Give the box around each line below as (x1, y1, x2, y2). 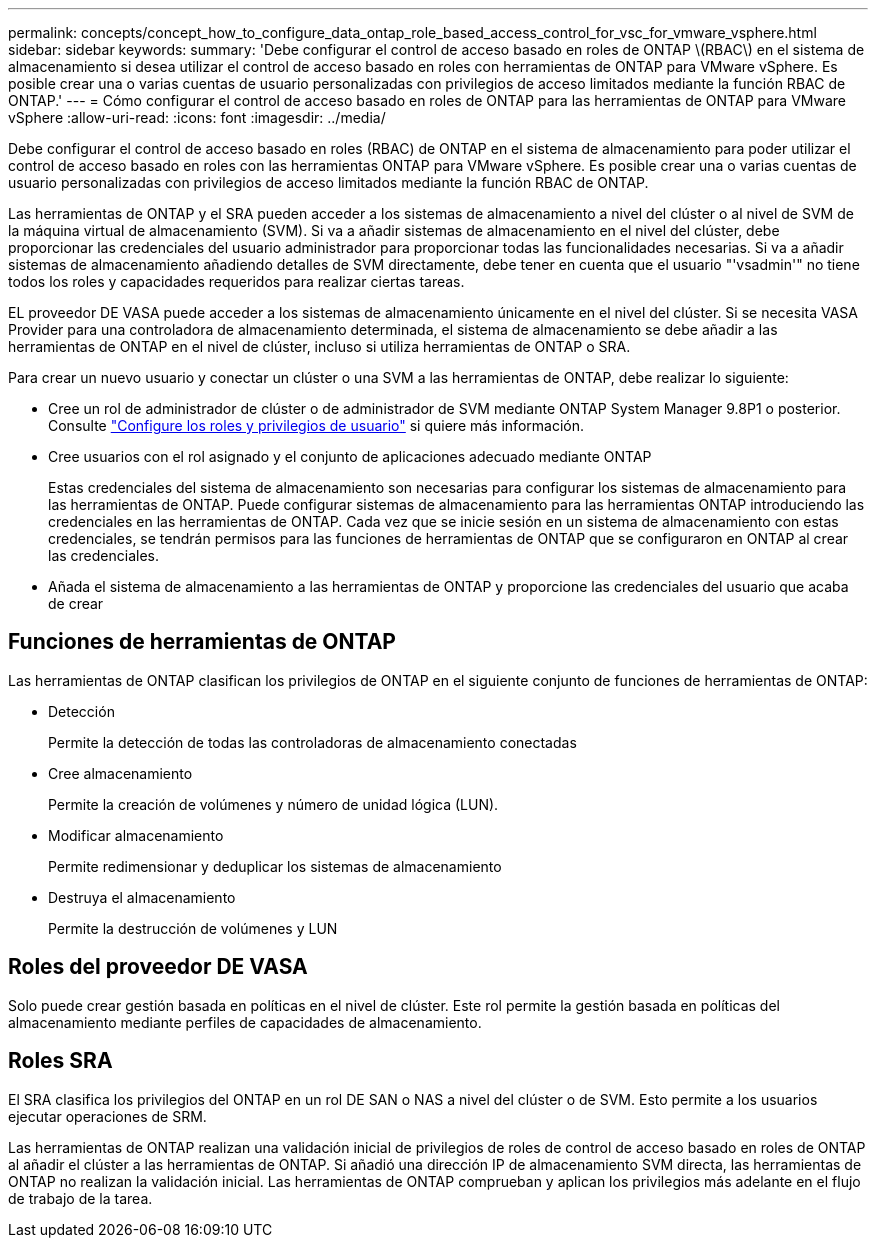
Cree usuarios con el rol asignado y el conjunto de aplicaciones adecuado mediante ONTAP (48, 448, 652, 465)
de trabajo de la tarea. (8, 1189, 153, 1207)
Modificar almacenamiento (48, 826, 224, 844)
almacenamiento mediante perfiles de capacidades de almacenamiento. (8, 1013, 482, 1031)
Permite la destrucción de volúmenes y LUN (48, 919, 338, 937)
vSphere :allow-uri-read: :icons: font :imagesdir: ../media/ (8, 109, 386, 126)
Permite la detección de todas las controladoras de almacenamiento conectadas (48, 733, 577, 751)
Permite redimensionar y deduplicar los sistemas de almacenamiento (48, 857, 502, 875)
